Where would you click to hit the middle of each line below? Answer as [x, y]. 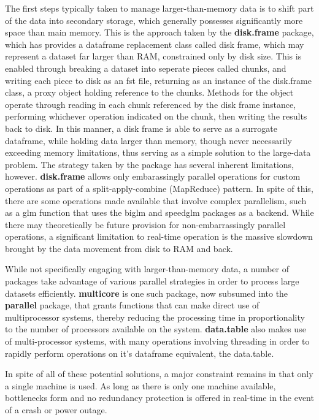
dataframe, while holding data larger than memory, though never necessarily [148, 140]
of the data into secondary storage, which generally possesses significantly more [154, 20]
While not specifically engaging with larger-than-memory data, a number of [147, 269]
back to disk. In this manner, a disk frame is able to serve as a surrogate [141, 128]
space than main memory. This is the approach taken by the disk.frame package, [159, 32]
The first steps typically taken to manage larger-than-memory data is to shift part [159, 8]
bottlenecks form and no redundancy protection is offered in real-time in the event [159, 398]
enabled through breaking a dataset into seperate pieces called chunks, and [146, 68]
